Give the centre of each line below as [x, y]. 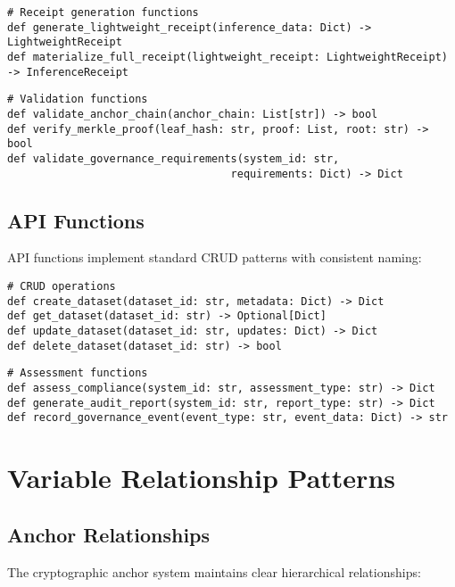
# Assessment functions [78, 373]
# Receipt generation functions [103, 12]
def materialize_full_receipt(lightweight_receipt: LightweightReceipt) [227, 57]
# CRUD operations [62, 287]
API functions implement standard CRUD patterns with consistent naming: [215, 257]
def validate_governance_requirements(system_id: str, [174, 158]
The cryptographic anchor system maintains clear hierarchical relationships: [214, 571]
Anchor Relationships [109, 534]
